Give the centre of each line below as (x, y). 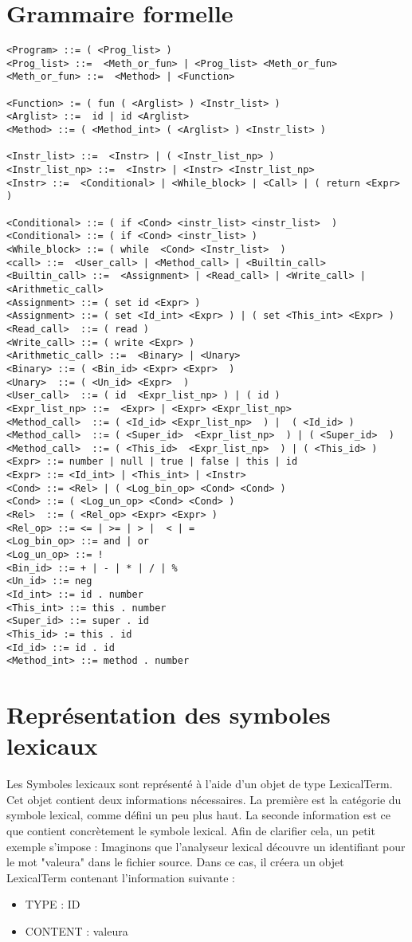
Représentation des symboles (169, 714)
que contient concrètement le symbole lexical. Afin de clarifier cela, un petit (191, 831)
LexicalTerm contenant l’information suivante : (121, 877)
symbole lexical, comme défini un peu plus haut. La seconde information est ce (198, 815)
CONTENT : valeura (77, 931)
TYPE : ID (53, 904)
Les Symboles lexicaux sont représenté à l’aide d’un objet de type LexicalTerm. (200, 784)
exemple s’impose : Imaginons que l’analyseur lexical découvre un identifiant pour (206, 846)
